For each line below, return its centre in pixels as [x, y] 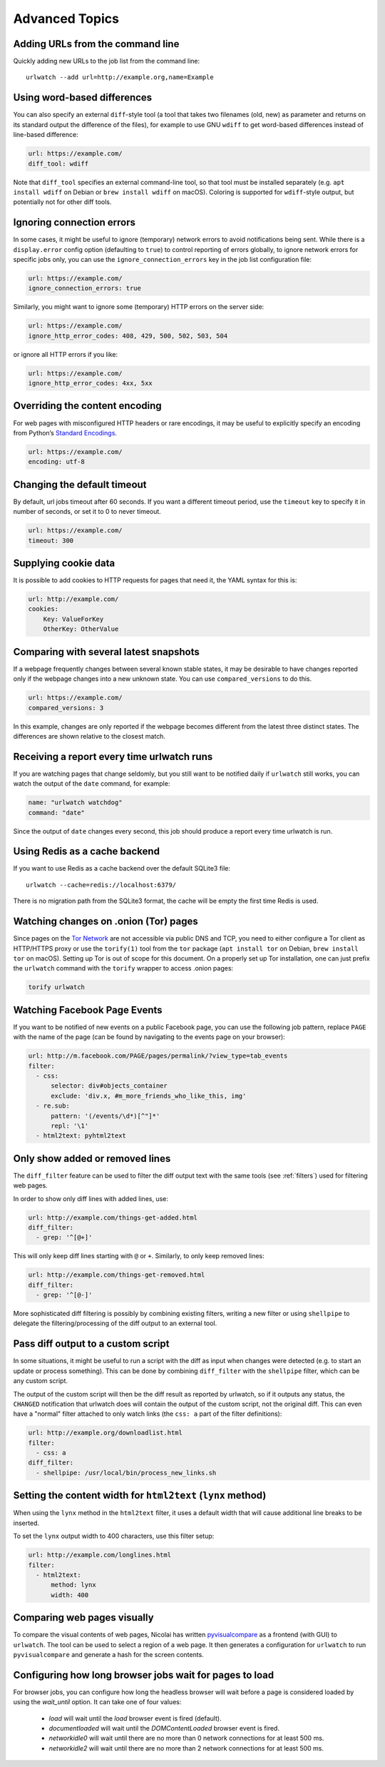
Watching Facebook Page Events [88, 1010]
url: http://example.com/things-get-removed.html [117, 1275]
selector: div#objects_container [109, 1086]
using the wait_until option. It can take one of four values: [97, 1702]
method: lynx [73, 1585]
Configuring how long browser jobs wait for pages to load [144, 1675]
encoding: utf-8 [57, 462]
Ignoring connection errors [74, 222]
